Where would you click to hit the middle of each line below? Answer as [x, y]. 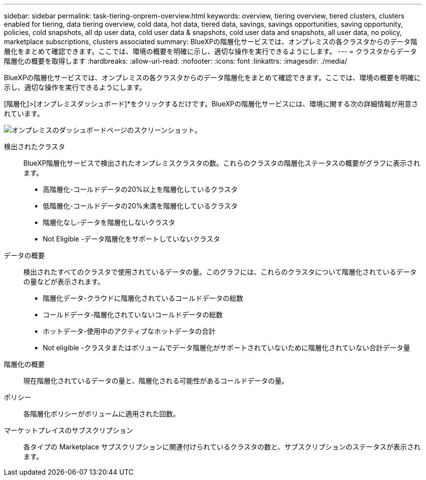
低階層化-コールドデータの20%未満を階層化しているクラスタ [140, 206]
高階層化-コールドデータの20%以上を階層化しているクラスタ [140, 189]
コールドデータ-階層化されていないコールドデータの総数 [133, 315]
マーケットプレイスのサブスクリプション [69, 430]
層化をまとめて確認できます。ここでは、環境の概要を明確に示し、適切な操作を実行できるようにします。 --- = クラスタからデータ [211, 51]
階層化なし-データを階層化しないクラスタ [109, 222]
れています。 [24, 113]
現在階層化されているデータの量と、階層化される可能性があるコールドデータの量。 [156, 381]
